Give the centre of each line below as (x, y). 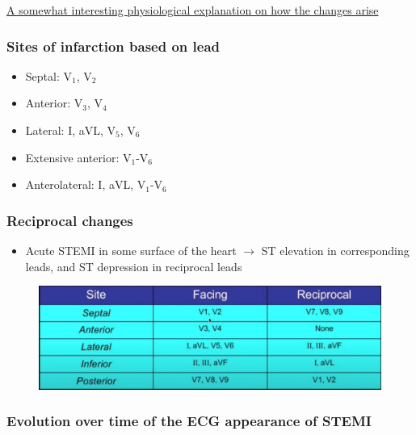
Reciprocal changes (70, 220)
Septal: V (48, 75)
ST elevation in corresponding (335, 250)
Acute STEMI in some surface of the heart (131, 250)
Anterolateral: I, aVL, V (86, 184)
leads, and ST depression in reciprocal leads (134, 266)
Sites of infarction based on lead (113, 46)
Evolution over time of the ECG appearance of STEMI (189, 421)
